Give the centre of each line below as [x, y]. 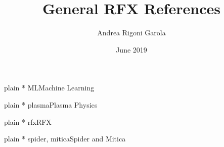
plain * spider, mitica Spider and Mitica [65, 139]
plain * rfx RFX [28, 121]
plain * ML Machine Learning [49, 88]
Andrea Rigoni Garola [131, 33]
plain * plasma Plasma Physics [51, 104]
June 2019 [131, 49]
